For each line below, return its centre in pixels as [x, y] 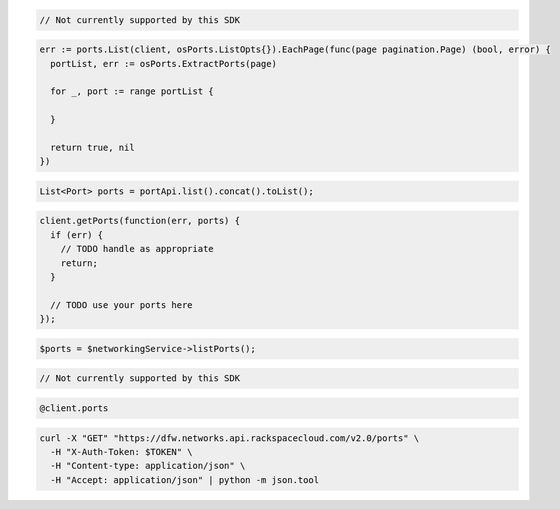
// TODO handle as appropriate [137, 249]
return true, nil [92, 147]
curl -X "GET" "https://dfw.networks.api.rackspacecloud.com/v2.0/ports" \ [229, 438]
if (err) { [77, 234]
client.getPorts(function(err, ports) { [139, 221]
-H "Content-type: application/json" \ [148, 466]
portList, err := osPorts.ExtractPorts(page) [163, 63]
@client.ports [74, 408]
